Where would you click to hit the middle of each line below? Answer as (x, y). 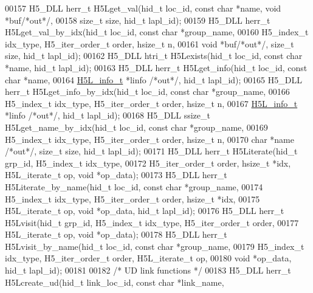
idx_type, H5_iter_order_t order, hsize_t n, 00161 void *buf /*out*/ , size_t (150, 43)
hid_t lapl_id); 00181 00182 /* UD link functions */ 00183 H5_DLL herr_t (148, 270)
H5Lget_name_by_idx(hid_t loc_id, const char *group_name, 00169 (136, 127)
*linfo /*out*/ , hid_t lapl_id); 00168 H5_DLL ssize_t (108, 115)
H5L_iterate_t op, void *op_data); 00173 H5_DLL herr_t (116, 175)
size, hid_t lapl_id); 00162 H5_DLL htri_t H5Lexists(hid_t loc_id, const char (154, 56)
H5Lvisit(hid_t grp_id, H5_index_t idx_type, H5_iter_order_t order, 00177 (152, 222)
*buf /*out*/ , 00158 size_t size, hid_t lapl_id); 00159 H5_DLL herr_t (138, 20)
